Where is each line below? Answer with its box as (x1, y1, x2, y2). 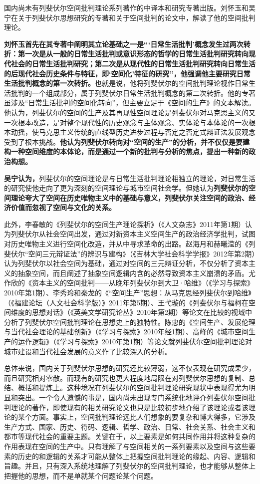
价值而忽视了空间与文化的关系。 (10, 202, 116, 213)
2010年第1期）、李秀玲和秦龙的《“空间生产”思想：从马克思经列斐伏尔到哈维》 (4, 287, 252, 298)
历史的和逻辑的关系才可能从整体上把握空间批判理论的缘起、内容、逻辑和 (17, 451, 256, 461)
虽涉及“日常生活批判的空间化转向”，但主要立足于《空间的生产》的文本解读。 (4, 97, 256, 108)
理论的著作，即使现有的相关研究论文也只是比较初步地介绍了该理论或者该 (10, 402, 249, 412)
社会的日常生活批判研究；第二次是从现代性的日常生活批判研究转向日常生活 (10, 58, 256, 68)
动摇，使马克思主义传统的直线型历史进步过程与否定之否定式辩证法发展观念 (10, 127, 256, 137)
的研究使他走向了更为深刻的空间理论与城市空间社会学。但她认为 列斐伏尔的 (4, 183, 249, 193)
